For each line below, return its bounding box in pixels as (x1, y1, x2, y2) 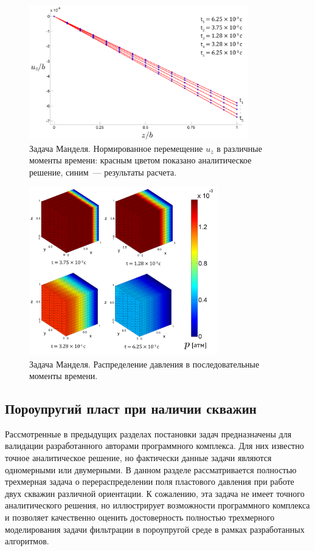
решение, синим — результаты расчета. (29, 165, 177, 178)
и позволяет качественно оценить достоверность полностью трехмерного (5, 511, 275, 524)
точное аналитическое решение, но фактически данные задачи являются (5, 451, 272, 464)
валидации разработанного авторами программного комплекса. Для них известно (5, 439, 304, 452)
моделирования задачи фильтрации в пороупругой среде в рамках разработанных (5, 522, 305, 535)
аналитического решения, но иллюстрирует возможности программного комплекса (5, 499, 310, 512)
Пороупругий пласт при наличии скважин (5, 399, 257, 418)
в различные (216, 142, 262, 154)
